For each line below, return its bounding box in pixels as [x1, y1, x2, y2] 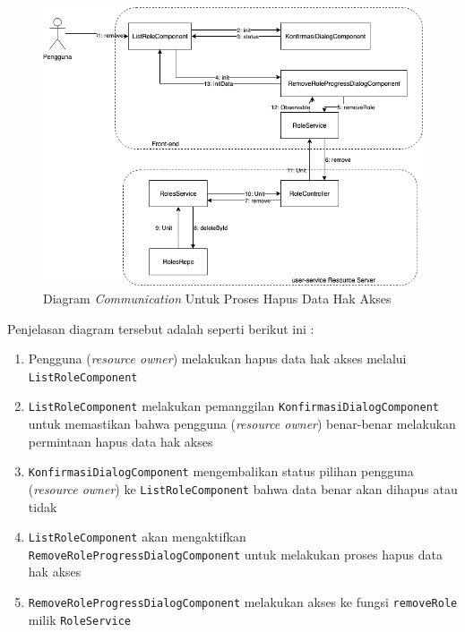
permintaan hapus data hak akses [28, 431, 213, 450]
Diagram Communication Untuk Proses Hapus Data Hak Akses [43, 288, 392, 307]
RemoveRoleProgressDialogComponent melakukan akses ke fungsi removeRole [28, 593, 458, 611]
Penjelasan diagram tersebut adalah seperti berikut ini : [7, 319, 314, 337]
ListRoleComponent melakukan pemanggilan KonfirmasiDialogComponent [28, 397, 439, 415]
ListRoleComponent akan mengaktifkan [28, 527, 246, 546]
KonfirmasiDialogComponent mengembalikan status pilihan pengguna [28, 462, 414, 481]
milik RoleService [28, 610, 131, 628]
